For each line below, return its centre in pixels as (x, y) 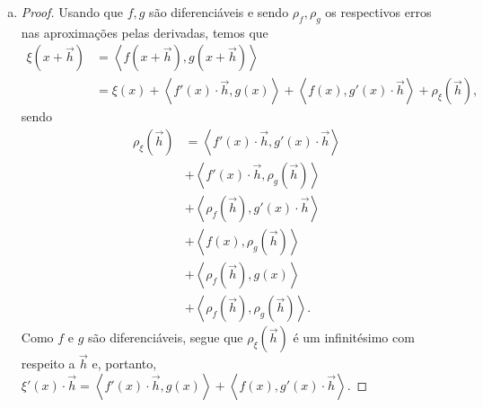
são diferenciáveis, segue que (166, 337)
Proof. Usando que (72, 12)
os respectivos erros (378, 12)
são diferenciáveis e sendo (219, 12)
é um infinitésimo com (354, 337)
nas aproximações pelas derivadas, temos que (145, 32)
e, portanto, (124, 364)
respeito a (48, 364)
